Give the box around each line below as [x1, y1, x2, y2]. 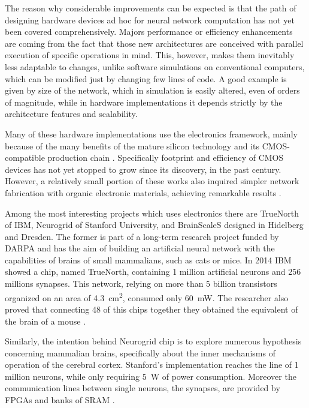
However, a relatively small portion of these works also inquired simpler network [5, 175, 299, 187]
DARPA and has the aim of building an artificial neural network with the [5, 242, 275, 254]
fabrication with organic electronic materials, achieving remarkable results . [5, 186, 281, 199]
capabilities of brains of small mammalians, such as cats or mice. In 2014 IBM [5, 253, 292, 266]
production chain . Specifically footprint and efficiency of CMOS [47, 151, 284, 164]
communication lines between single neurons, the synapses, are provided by [5, 382, 280, 394]
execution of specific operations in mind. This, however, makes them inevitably [5, 49, 295, 61]
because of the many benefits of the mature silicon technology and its [5, 139, 259, 152]
